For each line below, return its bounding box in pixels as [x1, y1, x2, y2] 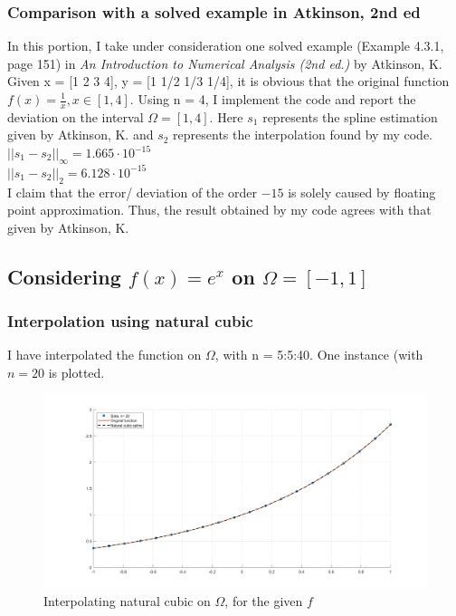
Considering [7, 262, 121, 290]
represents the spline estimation [262, 107, 438, 126]
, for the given [224, 592, 303, 611]
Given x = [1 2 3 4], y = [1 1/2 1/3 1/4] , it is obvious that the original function [7, 72, 450, 91]
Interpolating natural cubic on [43, 592, 211, 611]
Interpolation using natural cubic [7, 310, 253, 332]
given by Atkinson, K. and [7, 125, 154, 144]
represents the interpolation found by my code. [173, 125, 432, 144]
